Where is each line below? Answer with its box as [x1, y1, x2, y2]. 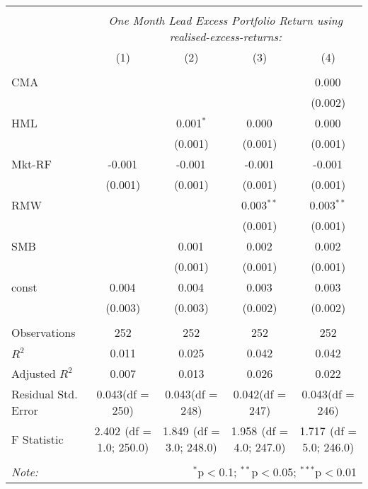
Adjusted [11, 365, 56, 381]
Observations [11, 324, 76, 340]
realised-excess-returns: [169, 28, 282, 45]
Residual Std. [11, 386, 78, 402]
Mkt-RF [11, 156, 52, 172]
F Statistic [11, 430, 64, 447]
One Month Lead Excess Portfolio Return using [108, 12, 343, 28]
